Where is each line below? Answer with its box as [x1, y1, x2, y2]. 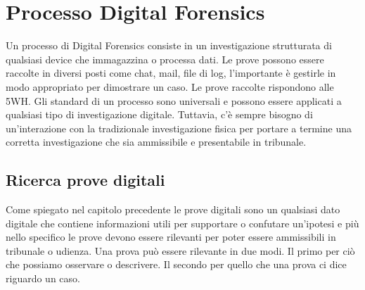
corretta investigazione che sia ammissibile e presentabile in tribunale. [6, 134, 307, 149]
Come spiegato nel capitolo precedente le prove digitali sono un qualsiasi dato [6, 202, 340, 217]
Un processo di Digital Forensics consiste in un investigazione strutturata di [6, 38, 332, 53]
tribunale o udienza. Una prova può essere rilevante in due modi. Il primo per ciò [6, 243, 355, 258]
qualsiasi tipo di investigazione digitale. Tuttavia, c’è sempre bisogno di [6, 107, 313, 122]
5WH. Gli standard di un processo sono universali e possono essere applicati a [6, 93, 342, 108]
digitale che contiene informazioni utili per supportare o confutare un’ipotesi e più [6, 215, 359, 230]
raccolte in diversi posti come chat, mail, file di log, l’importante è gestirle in [6, 65, 336, 80]
